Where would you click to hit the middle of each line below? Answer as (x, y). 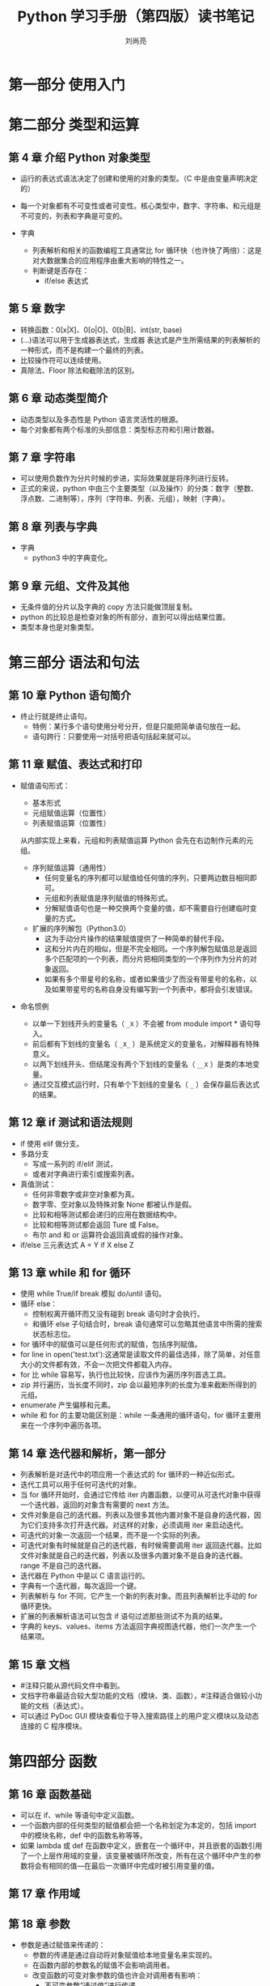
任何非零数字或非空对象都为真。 (85, 1194)
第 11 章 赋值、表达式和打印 (76, 765)
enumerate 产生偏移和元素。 (67, 1405)
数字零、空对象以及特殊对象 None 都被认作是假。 (114, 1204)
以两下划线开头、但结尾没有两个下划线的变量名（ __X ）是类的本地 (142, 1064)
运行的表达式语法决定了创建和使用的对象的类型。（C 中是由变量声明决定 (139, 178)
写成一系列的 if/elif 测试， (74, 1164)
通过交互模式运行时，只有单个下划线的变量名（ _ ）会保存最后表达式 (146, 1084)
